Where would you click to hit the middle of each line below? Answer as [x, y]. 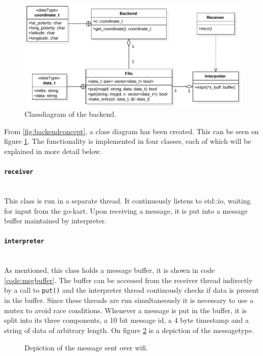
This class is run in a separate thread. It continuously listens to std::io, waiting [127, 201]
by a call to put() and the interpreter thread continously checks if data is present [131, 290]
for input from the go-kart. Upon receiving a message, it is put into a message [126, 210]
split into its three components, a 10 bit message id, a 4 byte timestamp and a [126, 320]
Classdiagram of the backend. [70, 114]
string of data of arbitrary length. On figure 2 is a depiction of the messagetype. [129, 330]
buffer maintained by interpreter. [56, 221]
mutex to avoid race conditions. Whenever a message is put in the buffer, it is [126, 310]
